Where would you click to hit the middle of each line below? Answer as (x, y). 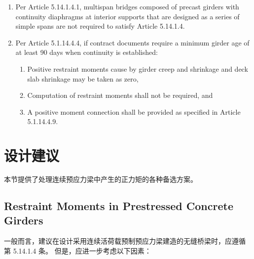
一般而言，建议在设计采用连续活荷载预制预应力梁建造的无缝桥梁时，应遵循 (125, 241)
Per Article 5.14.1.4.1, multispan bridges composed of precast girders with (127, 6)
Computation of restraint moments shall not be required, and (120, 95)
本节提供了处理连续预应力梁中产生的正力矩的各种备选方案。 (101, 179)
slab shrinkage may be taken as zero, (83, 78)
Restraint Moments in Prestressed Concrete (119, 206)
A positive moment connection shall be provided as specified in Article (134, 111)
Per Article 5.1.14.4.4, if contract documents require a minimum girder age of (132, 42)
